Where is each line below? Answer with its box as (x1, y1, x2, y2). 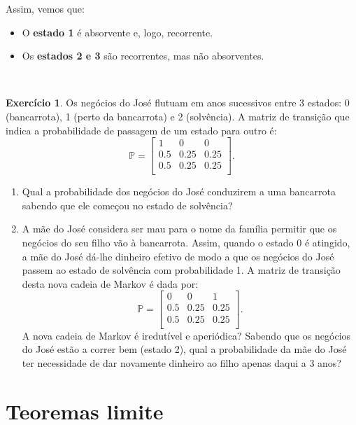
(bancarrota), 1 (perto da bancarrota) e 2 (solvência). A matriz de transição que (6, 109, 350, 123)
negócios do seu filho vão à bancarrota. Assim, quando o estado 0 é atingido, (22, 235, 350, 250)
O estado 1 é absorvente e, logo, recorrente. (22, 25, 213, 39)
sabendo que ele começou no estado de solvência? (22, 197, 233, 212)
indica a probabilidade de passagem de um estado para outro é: (6, 123, 277, 137)
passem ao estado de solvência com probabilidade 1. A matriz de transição (22, 263, 341, 277)
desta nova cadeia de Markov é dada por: (22, 276, 199, 291)
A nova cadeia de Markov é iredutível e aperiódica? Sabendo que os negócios (22, 328, 351, 342)
